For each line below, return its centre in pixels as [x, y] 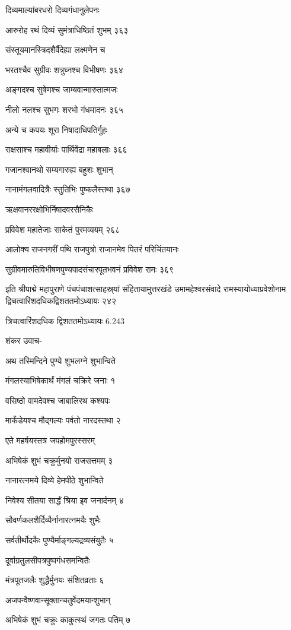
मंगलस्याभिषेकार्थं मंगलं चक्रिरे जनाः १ [60, 380]
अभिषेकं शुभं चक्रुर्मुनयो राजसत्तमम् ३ [59, 460]
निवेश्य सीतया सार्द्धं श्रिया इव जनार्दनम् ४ [65, 500]
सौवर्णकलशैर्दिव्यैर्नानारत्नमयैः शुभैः [53, 520]
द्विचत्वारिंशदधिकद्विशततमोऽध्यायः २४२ [61, 300]
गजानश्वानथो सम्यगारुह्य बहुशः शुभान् [59, 169]
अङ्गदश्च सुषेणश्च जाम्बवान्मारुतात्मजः [62, 89]
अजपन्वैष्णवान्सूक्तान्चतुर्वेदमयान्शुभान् [58, 599]
